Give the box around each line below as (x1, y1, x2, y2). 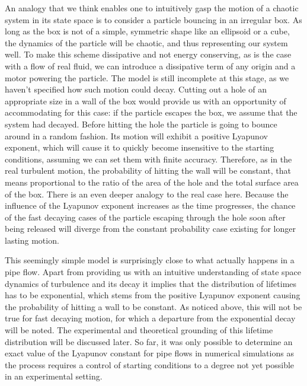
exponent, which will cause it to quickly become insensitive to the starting (5, 141, 274, 154)
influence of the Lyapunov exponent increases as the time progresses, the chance (5, 199, 296, 212)
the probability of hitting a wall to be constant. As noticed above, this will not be (5, 300, 302, 312)
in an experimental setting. (5, 370, 103, 382)
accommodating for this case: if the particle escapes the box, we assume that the (5, 106, 298, 119)
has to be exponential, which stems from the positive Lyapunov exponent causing (5, 289, 300, 301)
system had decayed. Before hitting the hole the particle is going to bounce (5, 117, 277, 130)
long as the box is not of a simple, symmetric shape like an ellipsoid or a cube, (5, 25, 290, 37)
